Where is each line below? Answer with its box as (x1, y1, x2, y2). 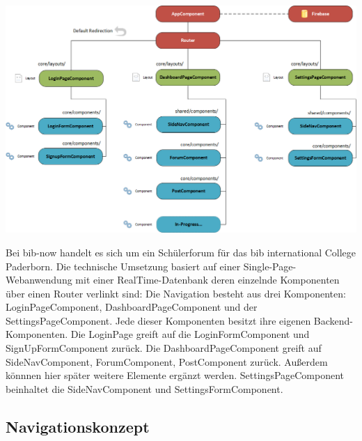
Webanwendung (6, 272, 72, 287)
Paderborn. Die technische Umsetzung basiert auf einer (6, 258, 241, 273)
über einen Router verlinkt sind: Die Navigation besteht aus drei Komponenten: (6, 286, 346, 300)
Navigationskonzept (6, 415, 150, 437)
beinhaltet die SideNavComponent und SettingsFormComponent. (6, 381, 283, 396)
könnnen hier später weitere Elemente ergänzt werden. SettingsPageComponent (6, 368, 345, 382)
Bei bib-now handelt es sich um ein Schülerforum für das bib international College (6, 245, 356, 259)
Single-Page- (243, 258, 297, 273)
